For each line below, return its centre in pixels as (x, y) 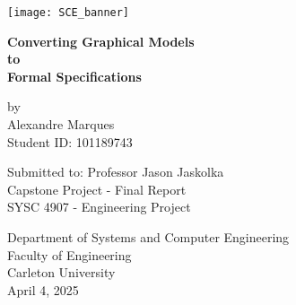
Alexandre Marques (61, 124)
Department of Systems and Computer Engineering (148, 237)
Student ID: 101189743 (70, 141)
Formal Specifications (74, 76)
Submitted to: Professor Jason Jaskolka (116, 172)
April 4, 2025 (43, 289)
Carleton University (61, 272)
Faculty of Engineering (70, 254)
